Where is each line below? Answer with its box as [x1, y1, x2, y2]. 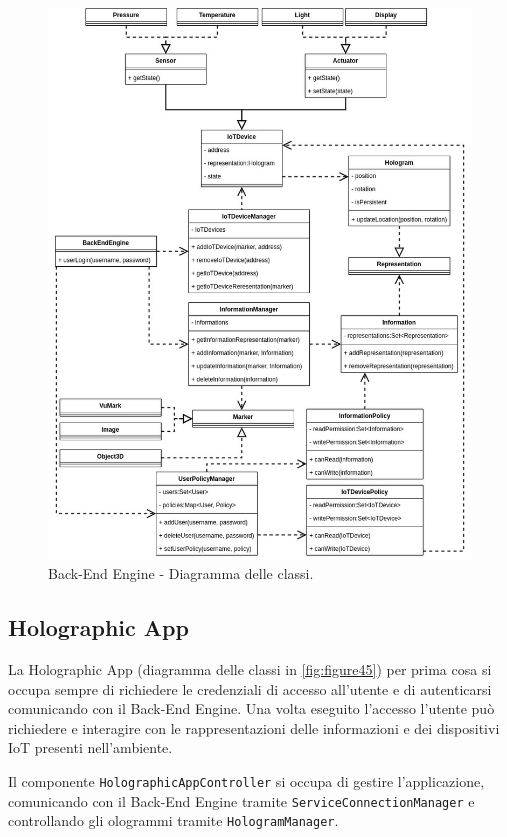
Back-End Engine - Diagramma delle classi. [48, 563, 314, 584]
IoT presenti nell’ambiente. [8, 737, 173, 758]
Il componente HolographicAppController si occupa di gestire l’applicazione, [8, 771, 485, 792]
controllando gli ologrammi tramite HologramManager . [8, 810, 339, 831]
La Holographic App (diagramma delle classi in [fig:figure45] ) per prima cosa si [8, 659, 492, 680]
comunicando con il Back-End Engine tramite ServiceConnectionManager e [8, 790, 475, 811]
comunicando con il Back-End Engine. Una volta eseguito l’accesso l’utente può [8, 698, 495, 719]
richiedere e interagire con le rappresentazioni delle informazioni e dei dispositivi [8, 717, 500, 738]
